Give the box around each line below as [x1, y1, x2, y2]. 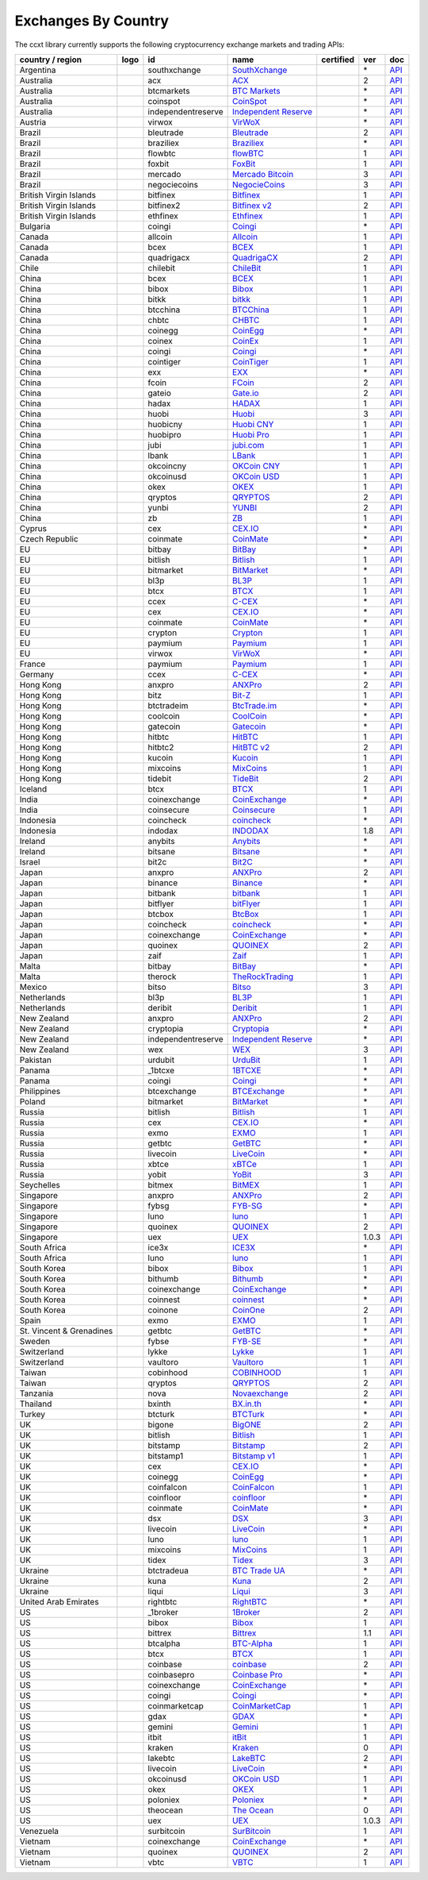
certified [321, 54, 355, 65]
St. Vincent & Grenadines [19, 1325, 113, 1336]
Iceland [19, 783, 48, 794]
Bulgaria [19, 221, 51, 232]
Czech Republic [19, 533, 78, 544]
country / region [19, 54, 82, 65]
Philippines [19, 1085, 61, 1096]
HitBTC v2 [232, 742, 270, 753]
